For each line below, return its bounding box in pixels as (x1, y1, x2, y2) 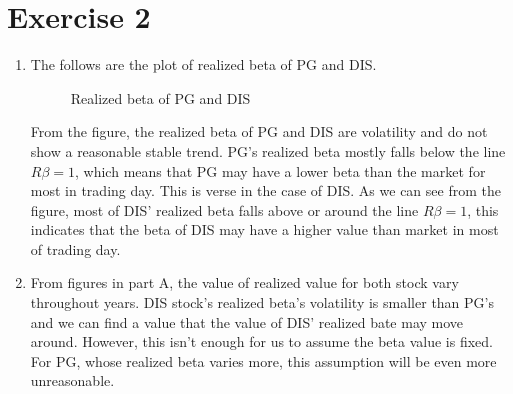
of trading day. (30, 238, 121, 259)
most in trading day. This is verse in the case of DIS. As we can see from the (30, 180, 501, 201)
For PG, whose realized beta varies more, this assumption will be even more (30, 350, 497, 371)
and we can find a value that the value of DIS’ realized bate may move (30, 311, 464, 332)
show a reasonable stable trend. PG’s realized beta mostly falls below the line (30, 140, 506, 161)
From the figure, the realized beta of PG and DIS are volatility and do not (30, 121, 488, 142)
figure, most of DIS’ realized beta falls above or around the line (30, 199, 419, 220)
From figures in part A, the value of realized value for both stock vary (30, 272, 459, 293)
